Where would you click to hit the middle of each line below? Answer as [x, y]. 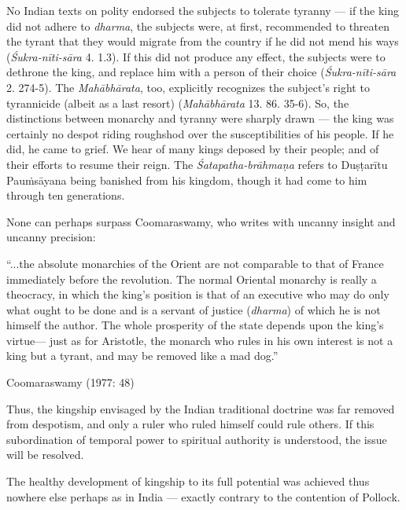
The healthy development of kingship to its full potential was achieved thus [188, 481]
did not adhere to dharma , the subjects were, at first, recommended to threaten [198, 26]
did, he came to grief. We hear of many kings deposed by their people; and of [193, 149]
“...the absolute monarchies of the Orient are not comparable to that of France [195, 263]
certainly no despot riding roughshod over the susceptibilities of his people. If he [200, 133]
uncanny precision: [51, 237]
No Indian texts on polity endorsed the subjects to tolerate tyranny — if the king [203, 10]
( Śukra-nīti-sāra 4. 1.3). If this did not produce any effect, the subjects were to [196, 56]
